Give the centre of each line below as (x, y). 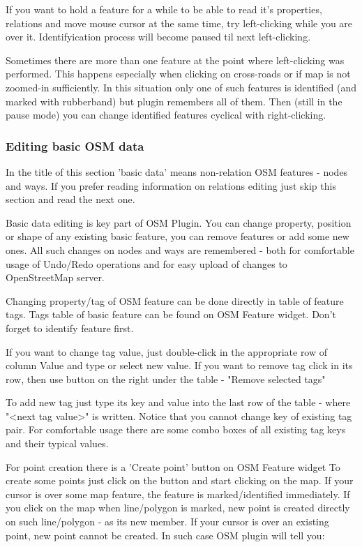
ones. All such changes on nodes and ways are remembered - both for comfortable (180, 249)
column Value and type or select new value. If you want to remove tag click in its (179, 365)
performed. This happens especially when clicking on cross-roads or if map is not (178, 74)
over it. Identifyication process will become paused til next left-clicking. (158, 37)
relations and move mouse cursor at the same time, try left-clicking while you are (179, 23)
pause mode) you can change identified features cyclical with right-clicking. (166, 115)
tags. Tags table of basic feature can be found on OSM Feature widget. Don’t (171, 314)
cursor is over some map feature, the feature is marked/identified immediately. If (178, 494)
